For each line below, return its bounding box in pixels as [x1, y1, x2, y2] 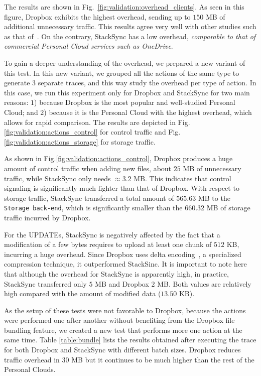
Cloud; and [4, 106, 38, 117]
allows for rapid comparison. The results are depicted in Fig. [4, 116, 190, 127]
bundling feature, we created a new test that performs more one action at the [4, 324, 242, 335]
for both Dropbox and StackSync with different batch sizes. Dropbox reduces [4, 344, 241, 355]
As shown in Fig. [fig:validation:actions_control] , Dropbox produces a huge [4, 153, 233, 164]
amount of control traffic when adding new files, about [4, 163, 172, 173]
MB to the [198, 192, 230, 203]
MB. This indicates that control [134, 173, 231, 183]
